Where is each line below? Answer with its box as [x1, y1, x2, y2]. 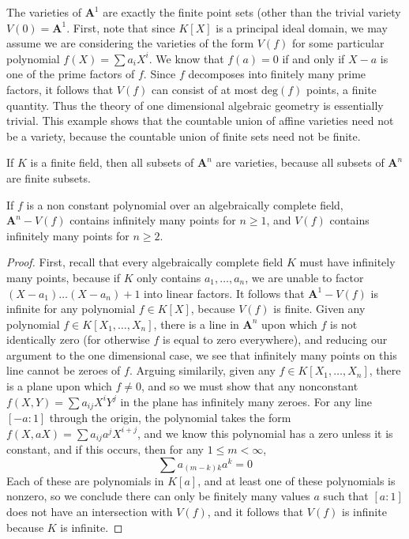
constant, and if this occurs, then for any [6, 441, 204, 458]
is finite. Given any [273, 300, 366, 317]
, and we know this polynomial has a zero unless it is [137, 424, 393, 441]
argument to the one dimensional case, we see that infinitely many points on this [6, 346, 397, 363]
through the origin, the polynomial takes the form [49, 409, 291, 426]
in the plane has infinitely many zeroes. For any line [120, 393, 372, 409]
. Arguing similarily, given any [129, 362, 276, 379]
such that [323, 488, 369, 504]
